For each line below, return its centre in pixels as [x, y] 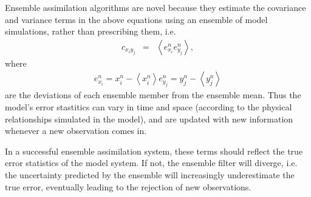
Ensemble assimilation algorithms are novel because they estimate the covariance [155, 7]
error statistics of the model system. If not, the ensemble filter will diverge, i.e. [151, 163]
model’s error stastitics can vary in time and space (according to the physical [149, 107]
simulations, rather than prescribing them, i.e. [91, 31]
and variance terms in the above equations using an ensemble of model [136, 19]
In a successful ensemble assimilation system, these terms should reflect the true [154, 151]
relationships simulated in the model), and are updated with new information [149, 119]
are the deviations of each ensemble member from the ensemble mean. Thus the [153, 95]
